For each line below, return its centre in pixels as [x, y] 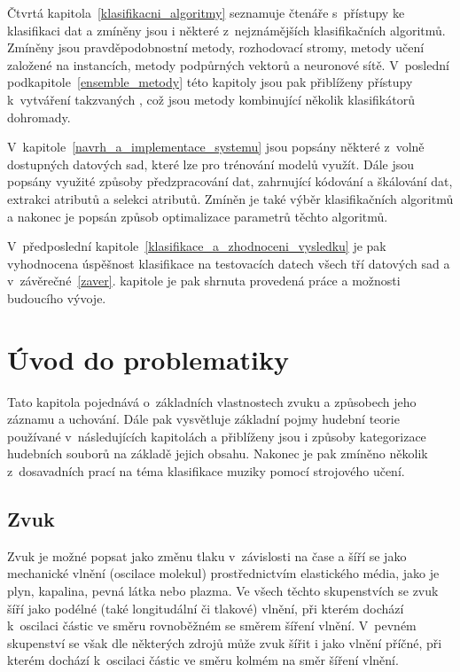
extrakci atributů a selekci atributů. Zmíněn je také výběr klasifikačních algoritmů [230, 198]
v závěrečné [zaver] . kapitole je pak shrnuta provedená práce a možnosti [204, 281]
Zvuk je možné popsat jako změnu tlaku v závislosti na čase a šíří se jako [207, 555]
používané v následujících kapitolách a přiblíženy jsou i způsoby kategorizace [217, 436]
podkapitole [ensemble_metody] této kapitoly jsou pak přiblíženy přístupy [210, 82]
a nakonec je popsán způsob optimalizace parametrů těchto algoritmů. [198, 216]
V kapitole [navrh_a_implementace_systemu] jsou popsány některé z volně [216, 147]
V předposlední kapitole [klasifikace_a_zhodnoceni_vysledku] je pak [197, 246]
